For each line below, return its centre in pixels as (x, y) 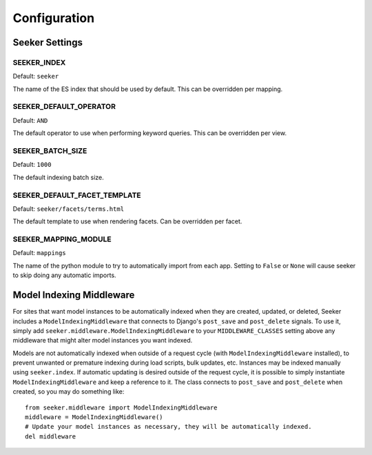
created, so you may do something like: (69, 392)
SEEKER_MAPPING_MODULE (62, 239)
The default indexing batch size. (59, 177)
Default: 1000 (32, 165)
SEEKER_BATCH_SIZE (50, 151)
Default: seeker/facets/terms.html (68, 209)
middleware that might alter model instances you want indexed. (103, 341)
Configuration (54, 18)
